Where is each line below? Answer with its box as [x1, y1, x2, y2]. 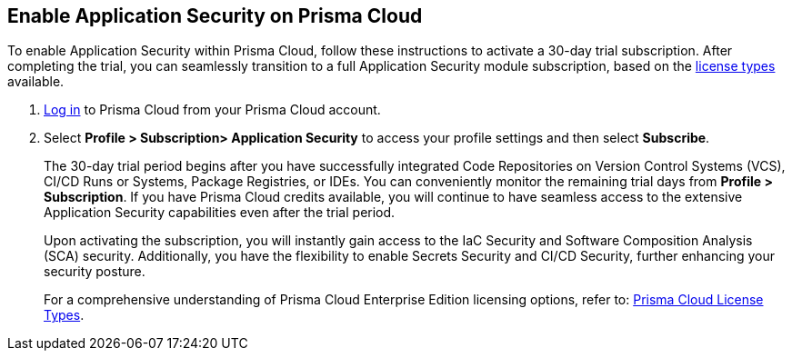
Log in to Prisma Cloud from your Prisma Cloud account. [44, 102, 381, 118]
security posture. [44, 264, 145, 280]
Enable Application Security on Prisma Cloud [7, 5, 423, 27]
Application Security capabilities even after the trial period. [44, 204, 396, 221]
